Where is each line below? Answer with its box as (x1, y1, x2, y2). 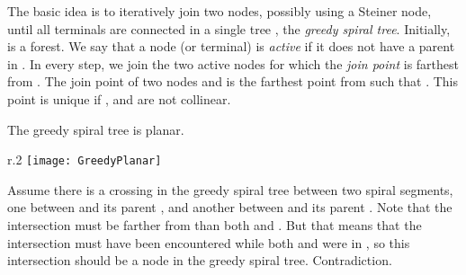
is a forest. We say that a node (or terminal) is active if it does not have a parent (7, 37, 455, 56)
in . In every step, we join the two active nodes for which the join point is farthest (7, 54, 459, 73)
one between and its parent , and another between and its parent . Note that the (7, 198, 453, 217)
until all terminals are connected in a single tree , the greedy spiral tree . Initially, (7, 19, 451, 38)
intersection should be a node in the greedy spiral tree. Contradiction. (7, 251, 392, 270)
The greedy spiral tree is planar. (7, 120, 184, 138)
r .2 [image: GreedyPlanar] (7, 150, 162, 169)
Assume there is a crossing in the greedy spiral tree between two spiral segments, (7, 180, 453, 199)
